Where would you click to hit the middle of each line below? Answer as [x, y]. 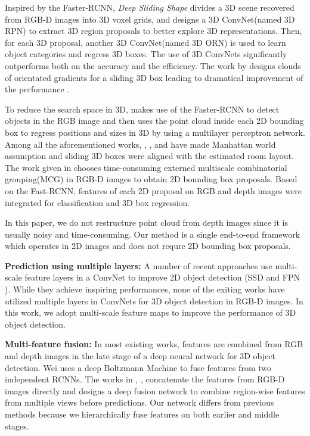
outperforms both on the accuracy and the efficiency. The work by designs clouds [153, 65]
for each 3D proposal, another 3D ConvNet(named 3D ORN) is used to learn [145, 42]
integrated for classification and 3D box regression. [97, 202]
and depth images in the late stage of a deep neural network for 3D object [140, 356]
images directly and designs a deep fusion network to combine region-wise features [155, 390]
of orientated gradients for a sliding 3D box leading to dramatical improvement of [154, 77]
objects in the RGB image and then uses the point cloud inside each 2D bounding [154, 121]
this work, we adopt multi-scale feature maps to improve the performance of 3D [151, 312]
